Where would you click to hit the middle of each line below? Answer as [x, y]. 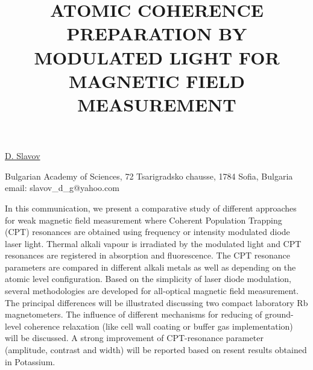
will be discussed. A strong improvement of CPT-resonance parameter [134, 338]
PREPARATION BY [157, 33]
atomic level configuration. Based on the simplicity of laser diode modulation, [148, 279]
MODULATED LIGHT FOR [157, 57]
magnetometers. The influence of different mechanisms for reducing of [134, 314]
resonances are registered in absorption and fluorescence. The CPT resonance [148, 255]
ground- [279, 314]
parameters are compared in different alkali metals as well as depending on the [150, 267]
